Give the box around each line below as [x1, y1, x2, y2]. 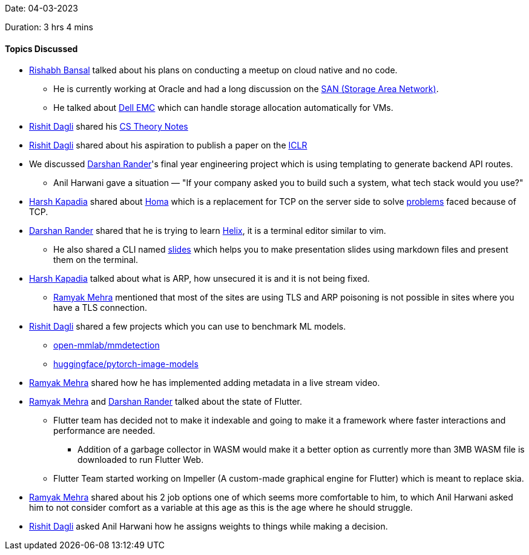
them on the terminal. [53, 254, 139, 265]
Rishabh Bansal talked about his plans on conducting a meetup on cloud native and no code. [29, 65, 398, 76]
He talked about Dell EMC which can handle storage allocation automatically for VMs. [53, 102, 393, 113]
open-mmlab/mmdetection [53, 340, 160, 351]
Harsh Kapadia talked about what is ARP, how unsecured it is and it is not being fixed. [29, 273, 370, 284]
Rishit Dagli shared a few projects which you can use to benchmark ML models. [29, 321, 346, 332]
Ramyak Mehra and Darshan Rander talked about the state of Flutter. [29, 396, 302, 407]
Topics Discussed [5, 43, 78, 54]
